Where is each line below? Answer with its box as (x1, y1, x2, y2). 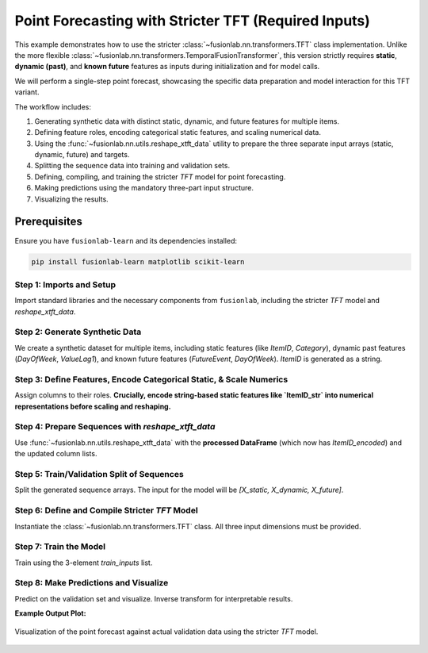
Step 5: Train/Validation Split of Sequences (14, 469, 184, 479)
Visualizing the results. (34, 194, 109, 204)
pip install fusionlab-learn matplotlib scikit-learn (31, 257, 245, 266)
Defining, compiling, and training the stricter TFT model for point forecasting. (34, 171, 286, 182)
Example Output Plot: (14, 609, 86, 618)
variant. (14, 87, 40, 97)
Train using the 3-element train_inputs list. (14, 558, 153, 567)
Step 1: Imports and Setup (14, 278, 117, 290)
